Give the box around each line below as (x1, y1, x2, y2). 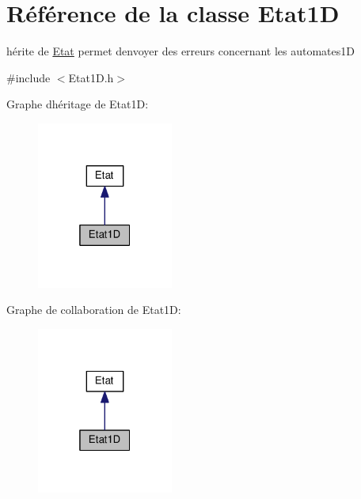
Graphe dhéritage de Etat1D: (6, 96, 149, 112)
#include (6, 69, 51, 85)
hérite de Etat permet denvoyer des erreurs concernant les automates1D (6, 43, 355, 59)
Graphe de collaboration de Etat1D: (6, 301, 181, 318)
